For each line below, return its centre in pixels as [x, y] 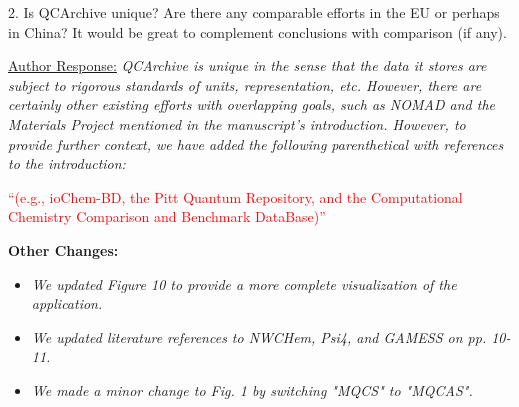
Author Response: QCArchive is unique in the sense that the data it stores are [247, 65]
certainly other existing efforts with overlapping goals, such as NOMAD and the [251, 104]
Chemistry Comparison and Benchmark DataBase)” [167, 216]
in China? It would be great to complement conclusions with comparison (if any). [257, 31]
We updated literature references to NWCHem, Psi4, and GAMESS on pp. [259, 336]
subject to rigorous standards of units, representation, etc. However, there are [245, 84]
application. [67, 303]
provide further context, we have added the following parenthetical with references [256, 143]
